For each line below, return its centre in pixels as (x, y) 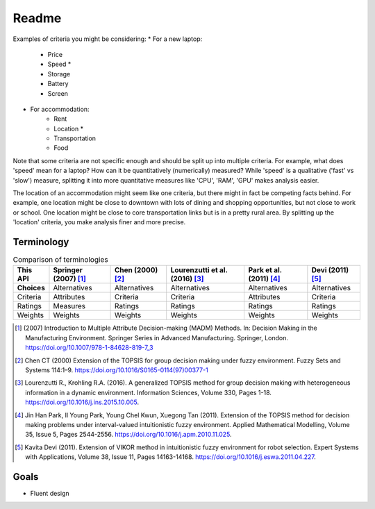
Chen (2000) (136, 270)
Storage (59, 74)
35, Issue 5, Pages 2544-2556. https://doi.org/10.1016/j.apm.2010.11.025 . (128, 435)
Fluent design (50, 494)
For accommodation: (60, 109)
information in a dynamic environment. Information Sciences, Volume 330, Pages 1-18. (149, 392)
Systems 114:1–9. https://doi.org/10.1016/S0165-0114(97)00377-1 (117, 370)
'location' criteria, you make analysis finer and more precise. (99, 222)
